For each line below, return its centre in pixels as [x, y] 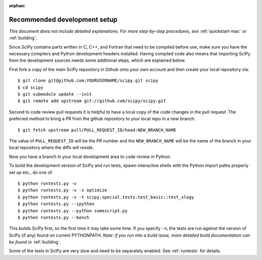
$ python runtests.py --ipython [56, 204]
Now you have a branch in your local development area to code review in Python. [90, 156]
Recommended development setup [63, 19]
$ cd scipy [31, 87]
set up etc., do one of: [31, 172]
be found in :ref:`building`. [35, 242]
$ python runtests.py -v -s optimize [63, 190]
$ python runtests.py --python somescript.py [73, 211]
